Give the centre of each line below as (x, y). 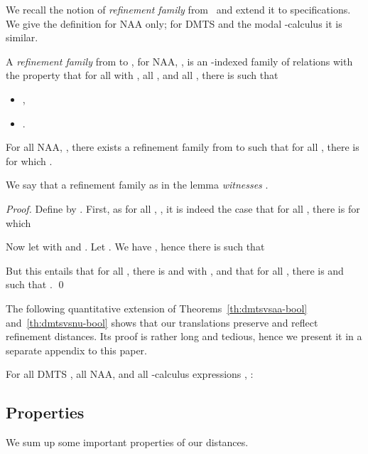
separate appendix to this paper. (76, 350)
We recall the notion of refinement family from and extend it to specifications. (178, 9)
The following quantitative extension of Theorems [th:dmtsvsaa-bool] (157, 308)
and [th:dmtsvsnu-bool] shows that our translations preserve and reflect (162, 322)
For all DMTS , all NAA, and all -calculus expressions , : (130, 374)
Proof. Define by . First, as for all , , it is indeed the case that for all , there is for (183, 208)
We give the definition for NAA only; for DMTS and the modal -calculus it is (174, 23)
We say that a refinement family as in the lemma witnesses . (137, 185)
